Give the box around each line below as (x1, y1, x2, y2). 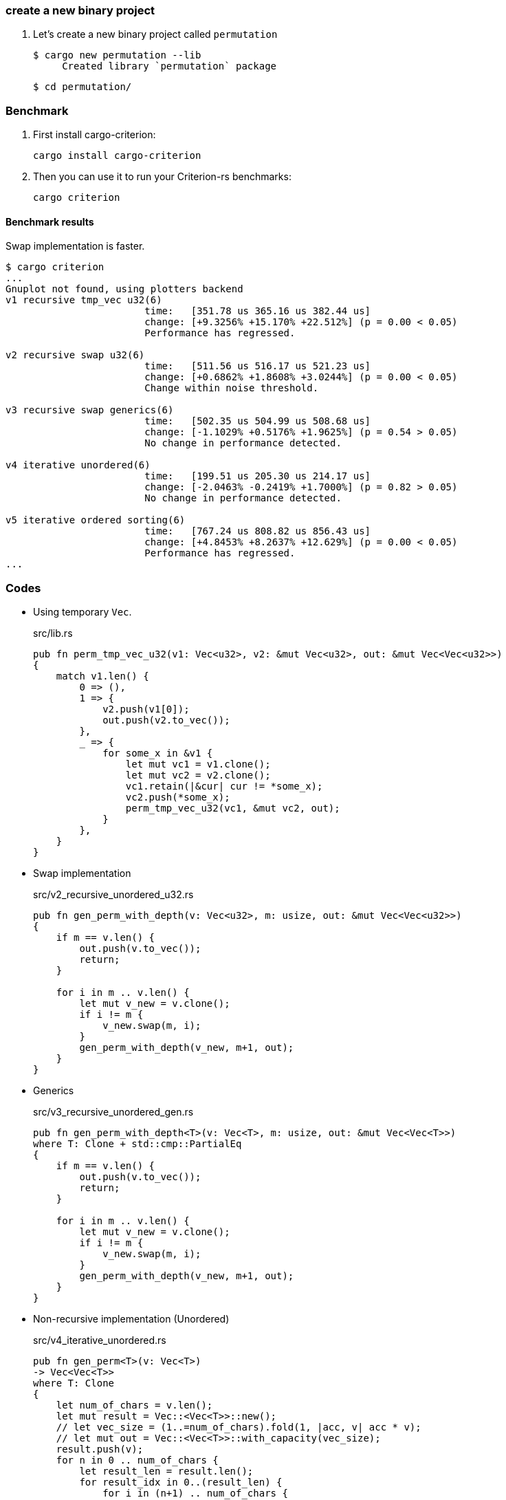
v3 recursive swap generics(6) (5, 404, 174, 416)
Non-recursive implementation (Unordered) (33, 1313, 230, 1325)
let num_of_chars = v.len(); (56, 1400, 213, 1411)
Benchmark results (5, 215, 94, 228)
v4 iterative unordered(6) (5, 459, 151, 471)
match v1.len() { (56, 671, 149, 682)
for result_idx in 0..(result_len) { (79, 1477, 283, 1488)
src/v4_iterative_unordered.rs (33, 1334, 166, 1347)
